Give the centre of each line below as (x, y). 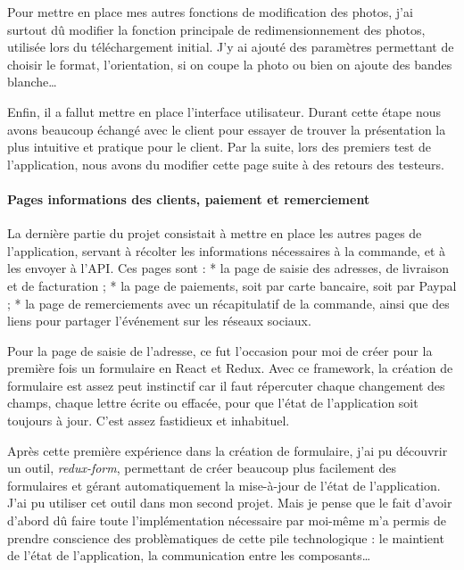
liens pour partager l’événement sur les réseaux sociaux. (159, 321)
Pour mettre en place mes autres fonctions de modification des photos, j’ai (210, 12)
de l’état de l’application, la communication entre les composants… (189, 555)
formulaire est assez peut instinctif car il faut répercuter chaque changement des (226, 385)
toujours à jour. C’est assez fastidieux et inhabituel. (149, 421)
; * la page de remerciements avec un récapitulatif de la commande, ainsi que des (228, 303)
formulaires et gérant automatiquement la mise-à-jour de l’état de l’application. (224, 485)
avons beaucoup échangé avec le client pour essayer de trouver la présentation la (227, 129)
